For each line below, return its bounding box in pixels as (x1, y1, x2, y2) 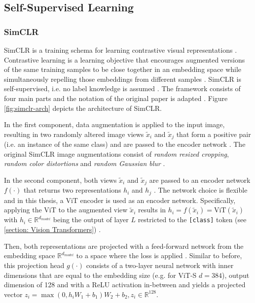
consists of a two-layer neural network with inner (86, 260, 234, 270)
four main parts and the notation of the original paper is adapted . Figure (4, 93, 228, 103)
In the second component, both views (4, 174, 117, 185)
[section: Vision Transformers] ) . (4, 224, 101, 235)
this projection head (4, 260, 65, 270)
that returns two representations (23, 185, 121, 195)
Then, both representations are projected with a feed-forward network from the (4, 240, 244, 251)
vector (4, 289, 23, 299)
